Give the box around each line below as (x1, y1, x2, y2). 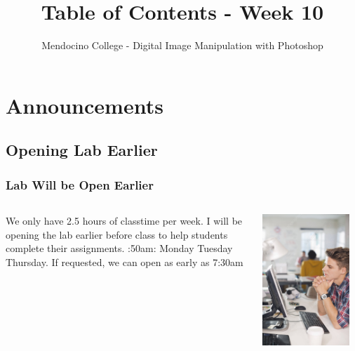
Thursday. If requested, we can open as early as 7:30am (6, 254, 243, 269)
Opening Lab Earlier (6, 139, 158, 161)
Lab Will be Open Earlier (6, 175, 154, 193)
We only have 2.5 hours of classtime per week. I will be (6, 213, 243, 227)
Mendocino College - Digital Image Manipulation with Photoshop (41, 38, 323, 53)
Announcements (6, 91, 163, 119)
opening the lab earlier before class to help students (6, 227, 228, 241)
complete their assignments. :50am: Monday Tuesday (6, 241, 233, 256)
